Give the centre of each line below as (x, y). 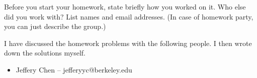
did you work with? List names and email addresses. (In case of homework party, (129, 16)
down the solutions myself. (45, 53)
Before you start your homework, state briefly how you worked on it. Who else (125, 6)
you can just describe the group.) (55, 26)
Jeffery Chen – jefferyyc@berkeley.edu (74, 69)
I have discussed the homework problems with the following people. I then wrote (128, 43)
